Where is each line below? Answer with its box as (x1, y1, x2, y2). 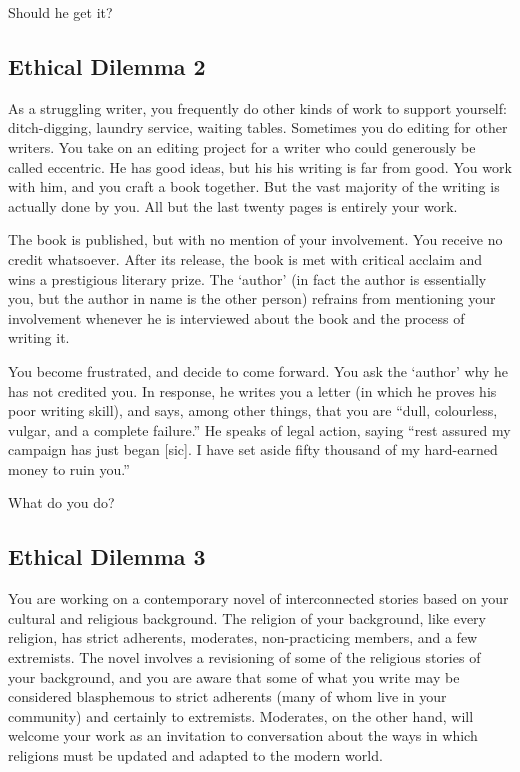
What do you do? (8, 492, 115, 513)
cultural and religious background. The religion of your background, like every (8, 607, 486, 628)
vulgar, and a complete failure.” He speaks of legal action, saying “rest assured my (8, 419, 511, 440)
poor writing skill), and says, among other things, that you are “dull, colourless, (8, 400, 498, 421)
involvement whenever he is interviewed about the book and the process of (8, 307, 465, 328)
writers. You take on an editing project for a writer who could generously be (8, 136, 476, 157)
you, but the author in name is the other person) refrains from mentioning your (8, 288, 496, 309)
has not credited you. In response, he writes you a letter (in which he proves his (8, 380, 497, 401)
